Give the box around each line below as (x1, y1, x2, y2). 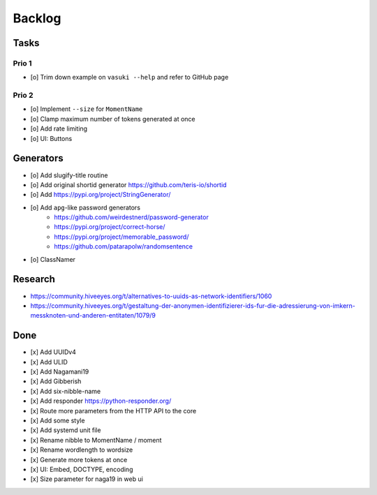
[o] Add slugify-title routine (30, 171, 108, 179)
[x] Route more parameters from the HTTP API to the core (30, 406, 197, 415)
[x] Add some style (30, 416, 85, 424)
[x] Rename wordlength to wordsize (30, 445, 133, 454)
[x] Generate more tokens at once (30, 455, 128, 464)
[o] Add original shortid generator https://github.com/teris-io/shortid (30, 180, 227, 189)
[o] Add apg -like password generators (30, 203, 141, 212)
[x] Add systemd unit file (30, 426, 101, 434)
